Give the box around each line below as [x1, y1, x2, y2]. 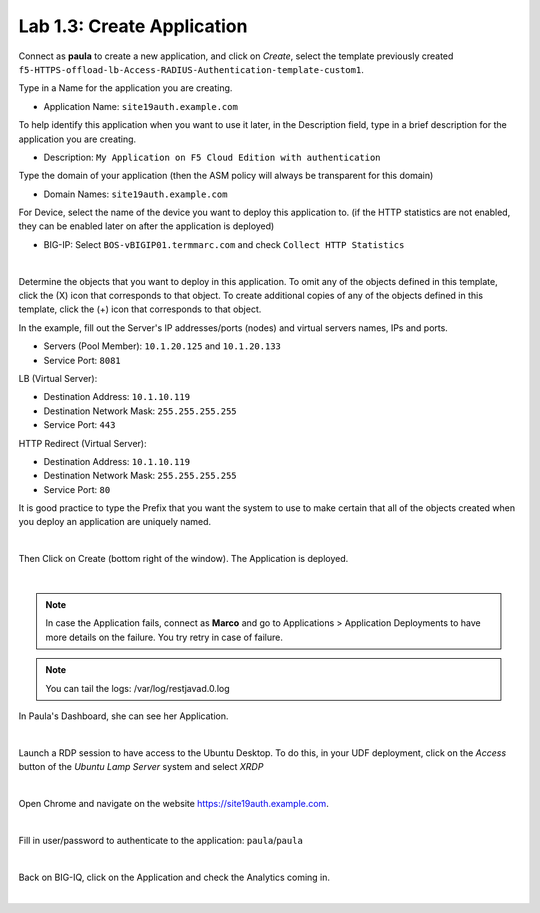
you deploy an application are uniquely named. [18, 516, 212, 528]
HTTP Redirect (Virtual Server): [18, 437, 147, 449]
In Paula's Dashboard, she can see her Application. [18, 710, 229, 722]
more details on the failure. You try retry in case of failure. [45, 631, 284, 643]
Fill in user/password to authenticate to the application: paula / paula [18, 834, 304, 846]
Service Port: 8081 [43, 354, 122, 366]
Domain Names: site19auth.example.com [43, 188, 228, 200]
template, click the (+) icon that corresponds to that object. [18, 303, 262, 315]
